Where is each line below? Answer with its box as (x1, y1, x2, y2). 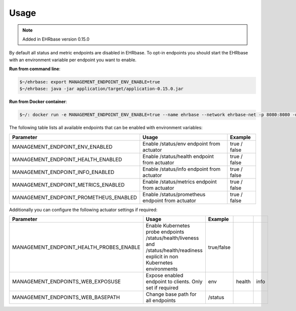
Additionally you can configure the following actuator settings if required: (9, 207, 158, 213)
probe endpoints (146, 228, 185, 235)
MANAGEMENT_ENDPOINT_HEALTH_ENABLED (12, 156, 122, 163)
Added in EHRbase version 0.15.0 (22, 36, 90, 42)
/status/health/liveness (146, 235, 199, 242)
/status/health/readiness (146, 247, 203, 254)
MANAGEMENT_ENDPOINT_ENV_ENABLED (12, 143, 113, 150)
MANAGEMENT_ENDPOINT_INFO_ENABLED (12, 169, 114, 176)
